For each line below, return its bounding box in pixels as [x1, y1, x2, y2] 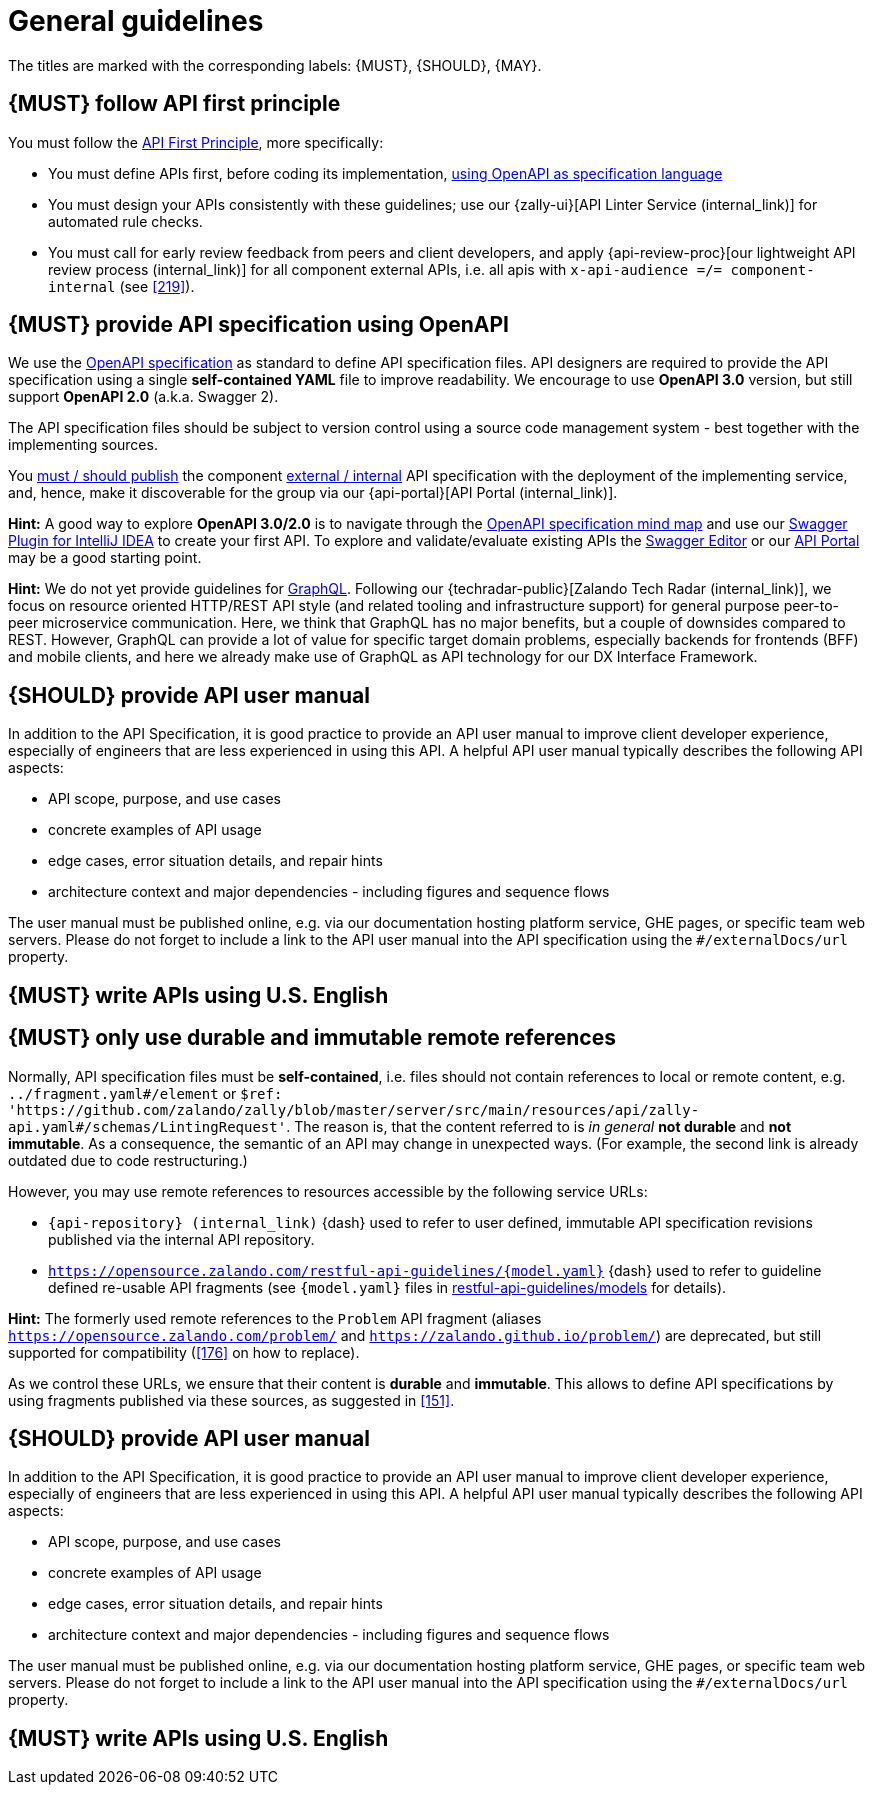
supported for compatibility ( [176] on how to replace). [8, 1343, 360, 1361]
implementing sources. [8, 436, 158, 454]
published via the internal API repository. [48, 1230, 315, 1248]
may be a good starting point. [8, 549, 202, 567]
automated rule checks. [48, 212, 203, 230]
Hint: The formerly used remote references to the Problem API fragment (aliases [8, 1309, 542, 1327]
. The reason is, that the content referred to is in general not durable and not [286, 1117, 792, 1135]
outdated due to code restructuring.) [8, 1151, 248, 1169]
